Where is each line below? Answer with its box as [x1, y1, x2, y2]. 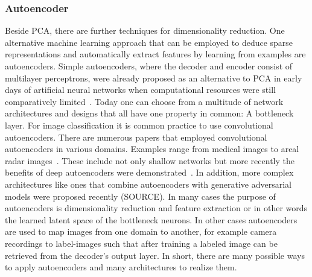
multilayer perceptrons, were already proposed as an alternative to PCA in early [5, 71, 302, 84]
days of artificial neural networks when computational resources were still [5, 83, 276, 96]
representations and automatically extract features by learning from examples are [5, 48, 306, 60]
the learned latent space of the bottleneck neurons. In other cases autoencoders [5, 213, 298, 226]
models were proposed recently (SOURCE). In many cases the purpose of [5, 189, 276, 202]
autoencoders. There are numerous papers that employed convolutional [5, 130, 267, 143]
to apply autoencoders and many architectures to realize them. [5, 261, 237, 273]
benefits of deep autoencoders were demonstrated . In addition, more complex [5, 166, 294, 179]
